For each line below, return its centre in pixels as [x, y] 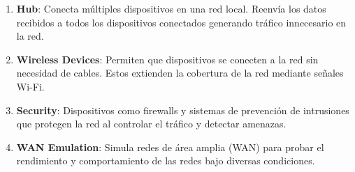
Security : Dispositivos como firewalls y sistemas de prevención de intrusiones [183, 110]
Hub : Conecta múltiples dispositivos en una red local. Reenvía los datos [171, 8]
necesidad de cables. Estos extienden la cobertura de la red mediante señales [180, 73]
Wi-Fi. [30, 86]
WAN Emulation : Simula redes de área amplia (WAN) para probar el [170, 147]
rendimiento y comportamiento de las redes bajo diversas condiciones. [166, 161]
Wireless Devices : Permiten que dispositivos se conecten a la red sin [167, 59]
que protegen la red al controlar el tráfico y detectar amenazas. [151, 124]
